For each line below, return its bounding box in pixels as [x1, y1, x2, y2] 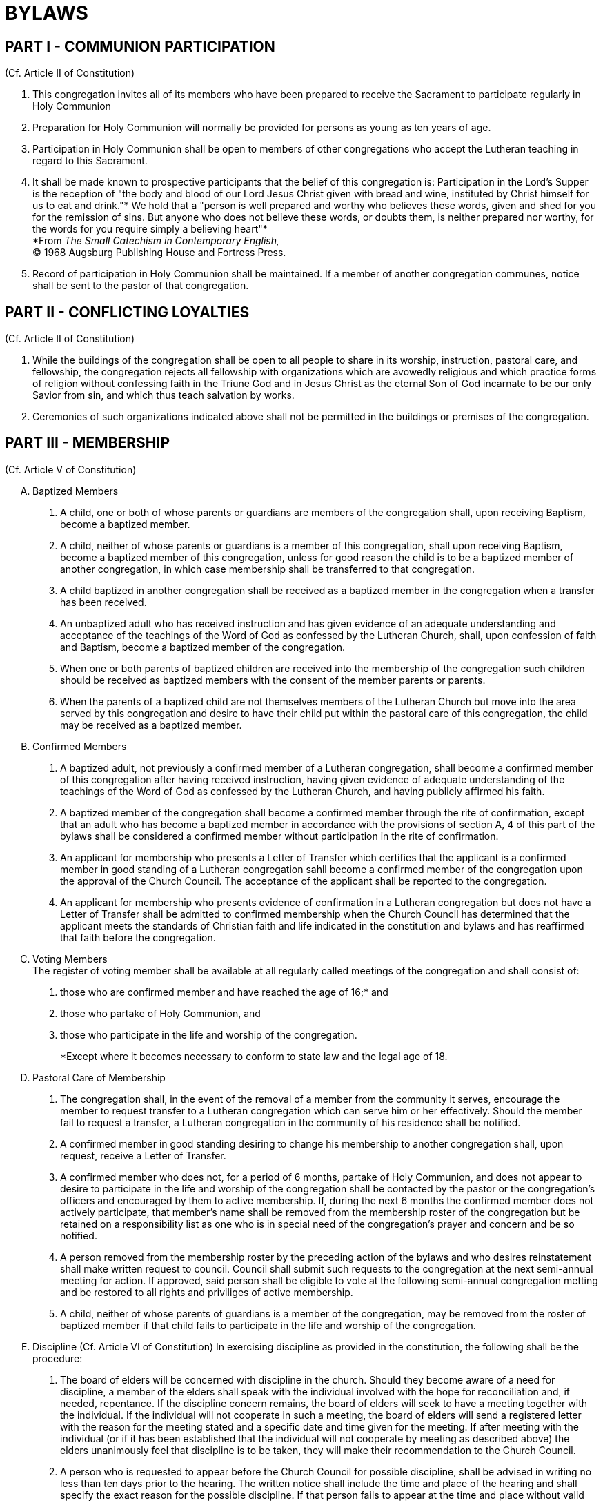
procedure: [32, 1352, 83, 1364]
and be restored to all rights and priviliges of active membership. [60, 1286, 353, 1298]
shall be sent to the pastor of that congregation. [32, 279, 249, 292]
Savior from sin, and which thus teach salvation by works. [32, 389, 295, 402]
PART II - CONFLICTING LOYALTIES [5, 303, 250, 321]
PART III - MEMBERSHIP [5, 434, 170, 452]
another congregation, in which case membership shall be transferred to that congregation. [60, 562, 475, 575]
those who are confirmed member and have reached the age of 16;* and [60, 985, 388, 998]
